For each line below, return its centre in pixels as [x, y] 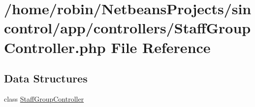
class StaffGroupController [44, 98]
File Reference [161, 47]
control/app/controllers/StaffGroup [127, 28]
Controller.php [55, 47]
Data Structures [46, 78]
